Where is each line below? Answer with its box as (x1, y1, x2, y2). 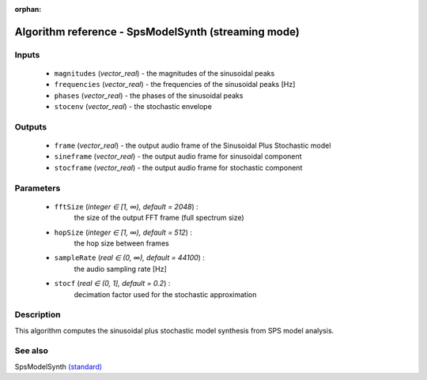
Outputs (14, 121, 47, 132)
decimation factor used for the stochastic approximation (74, 289, 257, 299)
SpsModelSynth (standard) (14, 362, 103, 371)
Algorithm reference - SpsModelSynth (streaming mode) (14, 24, 300, 39)
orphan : (14, 5, 42, 13)
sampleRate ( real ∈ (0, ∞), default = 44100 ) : (54, 253, 206, 262)
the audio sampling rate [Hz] (74, 264, 168, 273)
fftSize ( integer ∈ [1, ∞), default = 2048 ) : (54, 201, 198, 211)
